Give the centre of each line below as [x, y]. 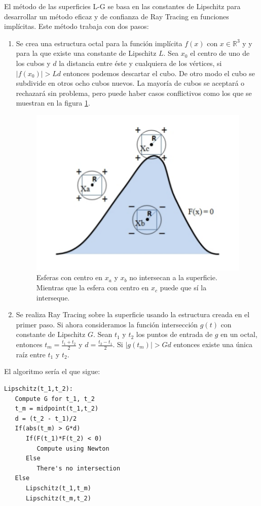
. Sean [103, 334]
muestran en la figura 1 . [53, 103]
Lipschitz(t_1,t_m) [58, 488]
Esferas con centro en [69, 277]
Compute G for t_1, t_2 [55, 399]
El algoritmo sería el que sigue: [52, 371]
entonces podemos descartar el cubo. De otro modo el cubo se [159, 73]
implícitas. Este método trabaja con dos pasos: [77, 26]
